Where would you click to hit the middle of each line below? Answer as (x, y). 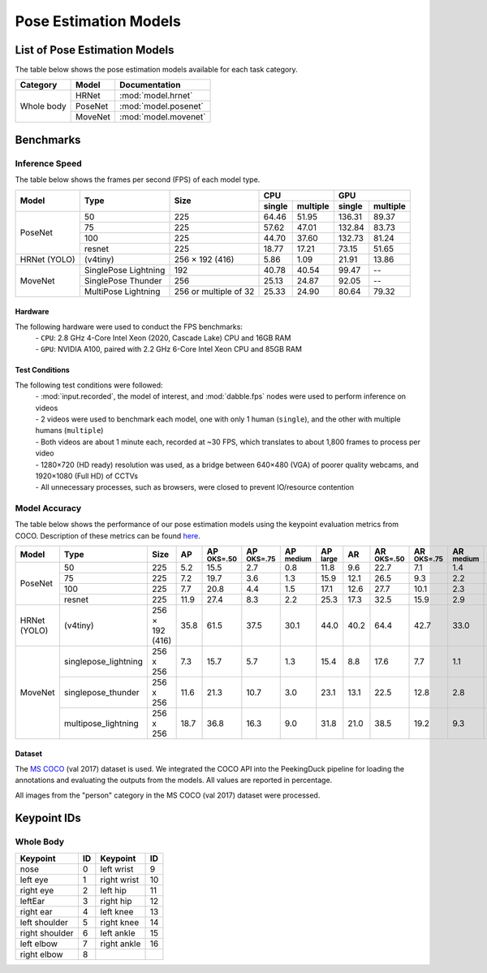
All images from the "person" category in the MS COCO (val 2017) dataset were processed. (168, 795)
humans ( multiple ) (69, 430)
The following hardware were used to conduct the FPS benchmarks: (129, 326)
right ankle (121, 944)
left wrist (117, 869)
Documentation (150, 85)
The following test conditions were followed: (89, 385)
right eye (37, 890)
